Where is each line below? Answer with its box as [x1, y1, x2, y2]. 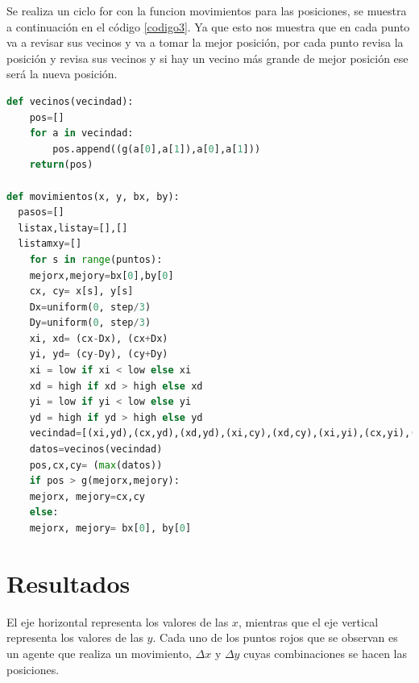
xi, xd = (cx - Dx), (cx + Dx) [29, 332, 168, 344]
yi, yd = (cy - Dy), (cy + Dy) [29, 348, 168, 360]
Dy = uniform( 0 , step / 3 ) [29, 317, 151, 329]
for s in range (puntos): [29, 253, 163, 265]
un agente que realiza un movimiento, [6, 644, 192, 661]
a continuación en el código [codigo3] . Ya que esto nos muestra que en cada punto [6, 18, 410, 35]
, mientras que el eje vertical [238, 613, 379, 630]
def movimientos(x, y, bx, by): [6, 190, 180, 202]
